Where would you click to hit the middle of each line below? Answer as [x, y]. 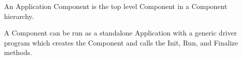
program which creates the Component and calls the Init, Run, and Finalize [121, 42]
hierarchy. [19, 16]
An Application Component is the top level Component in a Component [116, 6]
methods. [18, 52]
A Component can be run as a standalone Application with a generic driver [120, 33]
